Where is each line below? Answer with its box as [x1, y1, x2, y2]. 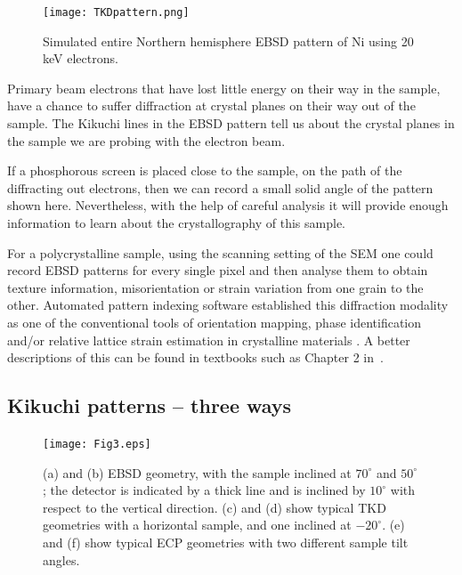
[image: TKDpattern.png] [43, 6, 190, 19]
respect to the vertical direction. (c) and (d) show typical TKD [43, 498, 386, 516]
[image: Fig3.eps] [43, 437, 151, 450]
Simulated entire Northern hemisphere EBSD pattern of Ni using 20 [43, 31, 414, 50]
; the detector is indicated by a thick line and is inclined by [43, 481, 366, 499]
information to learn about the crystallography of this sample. [7, 214, 345, 231]
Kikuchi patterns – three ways [7, 392, 292, 419]
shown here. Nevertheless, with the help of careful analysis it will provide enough [7, 196, 449, 215]
